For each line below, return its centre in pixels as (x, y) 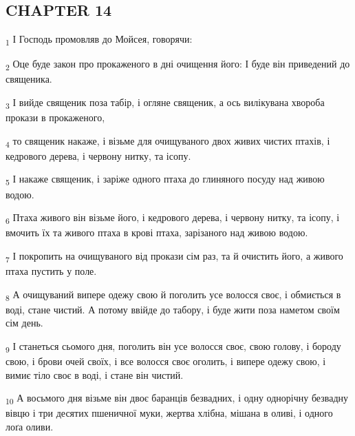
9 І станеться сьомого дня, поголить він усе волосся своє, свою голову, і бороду (173, 346)
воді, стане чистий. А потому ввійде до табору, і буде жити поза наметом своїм (173, 309)
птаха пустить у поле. (51, 271)
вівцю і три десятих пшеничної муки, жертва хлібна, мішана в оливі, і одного (169, 413)
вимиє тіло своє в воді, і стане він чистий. (95, 374)
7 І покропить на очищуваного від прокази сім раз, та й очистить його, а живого (174, 256)
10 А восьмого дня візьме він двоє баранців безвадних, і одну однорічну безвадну (177, 399)
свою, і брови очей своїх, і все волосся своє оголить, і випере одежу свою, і (166, 361)
